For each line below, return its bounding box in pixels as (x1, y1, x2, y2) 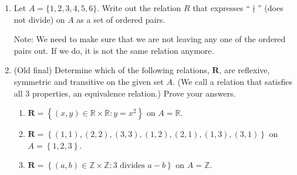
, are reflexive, (219, 64, 270, 76)
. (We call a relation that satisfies (172, 75, 293, 87)
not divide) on (14, 13, 65, 25)
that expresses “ (193, 2, 250, 13)
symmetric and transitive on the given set (14, 75, 164, 87)
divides (120, 162, 145, 170)
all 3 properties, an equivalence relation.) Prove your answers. (14, 87, 236, 99)
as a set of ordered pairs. (76, 13, 166, 25)
